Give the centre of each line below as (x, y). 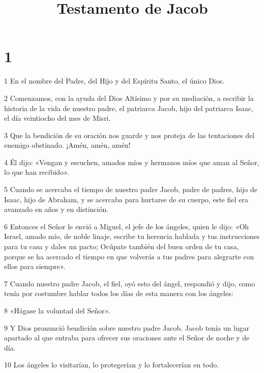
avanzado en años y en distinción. (56, 209)
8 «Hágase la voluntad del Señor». (57, 310)
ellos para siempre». (35, 266)
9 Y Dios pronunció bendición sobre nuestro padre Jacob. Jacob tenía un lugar (127, 327)
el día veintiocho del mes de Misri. (57, 118)
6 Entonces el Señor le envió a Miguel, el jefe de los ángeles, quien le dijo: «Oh (127, 226)
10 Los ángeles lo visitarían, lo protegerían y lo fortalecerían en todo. (112, 365)
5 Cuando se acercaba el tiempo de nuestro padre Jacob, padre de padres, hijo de (131, 189)
